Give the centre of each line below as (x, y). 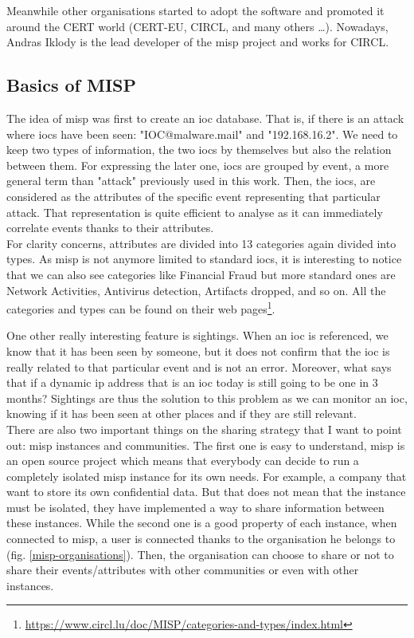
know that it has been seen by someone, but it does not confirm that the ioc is (198, 351)
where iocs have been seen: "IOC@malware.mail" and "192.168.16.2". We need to (202, 134)
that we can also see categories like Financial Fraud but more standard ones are (201, 274)
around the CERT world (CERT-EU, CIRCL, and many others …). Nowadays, (197, 26)
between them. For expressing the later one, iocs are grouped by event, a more (198, 165)
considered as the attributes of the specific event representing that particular (193, 196)
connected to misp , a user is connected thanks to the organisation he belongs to (201, 539)
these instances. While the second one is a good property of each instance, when (202, 523)
